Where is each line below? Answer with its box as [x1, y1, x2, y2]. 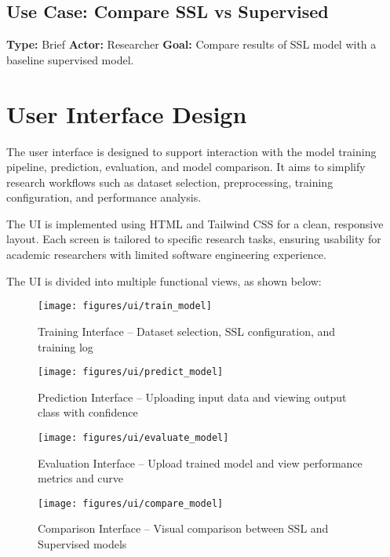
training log [38, 338, 93, 355]
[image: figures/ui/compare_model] [38, 497, 224, 509]
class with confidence [38, 404, 138, 420]
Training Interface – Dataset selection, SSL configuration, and [38, 322, 336, 339]
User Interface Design [6, 97, 247, 129]
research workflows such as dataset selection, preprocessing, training [6, 173, 334, 190]
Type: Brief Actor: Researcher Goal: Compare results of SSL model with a [6, 36, 377, 53]
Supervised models [38, 536, 127, 552]
